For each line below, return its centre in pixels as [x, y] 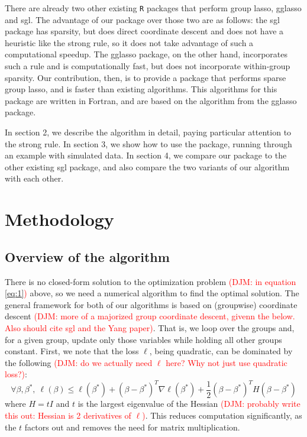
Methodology [59, 219]
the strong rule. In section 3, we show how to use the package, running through [148, 143]
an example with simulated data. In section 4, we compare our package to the [146, 155]
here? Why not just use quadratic [227, 362]
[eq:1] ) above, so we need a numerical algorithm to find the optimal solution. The [152, 293]
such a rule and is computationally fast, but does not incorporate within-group [148, 66]
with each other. [34, 178]
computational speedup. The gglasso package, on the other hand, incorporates [146, 54]
